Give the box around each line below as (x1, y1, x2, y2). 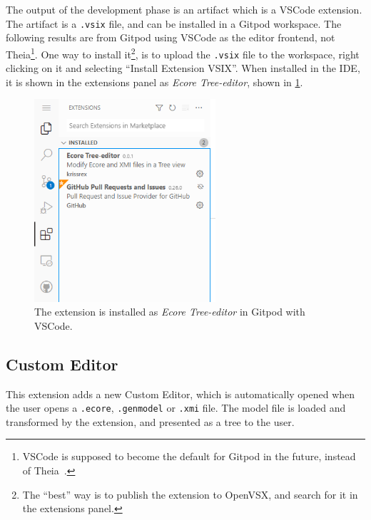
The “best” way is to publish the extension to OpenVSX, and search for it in (22, 487, 358, 501)
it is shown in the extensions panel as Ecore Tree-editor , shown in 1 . (6, 74, 303, 89)
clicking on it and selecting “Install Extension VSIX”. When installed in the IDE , (6, 61, 360, 76)
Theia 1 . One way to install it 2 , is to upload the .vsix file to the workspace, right (6, 44, 360, 61)
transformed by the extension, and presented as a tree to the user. (6, 414, 295, 429)
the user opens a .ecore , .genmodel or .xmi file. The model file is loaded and (6, 400, 346, 415)
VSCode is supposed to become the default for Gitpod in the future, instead (22, 449, 356, 464)
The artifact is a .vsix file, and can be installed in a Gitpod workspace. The (6, 16, 342, 31)
